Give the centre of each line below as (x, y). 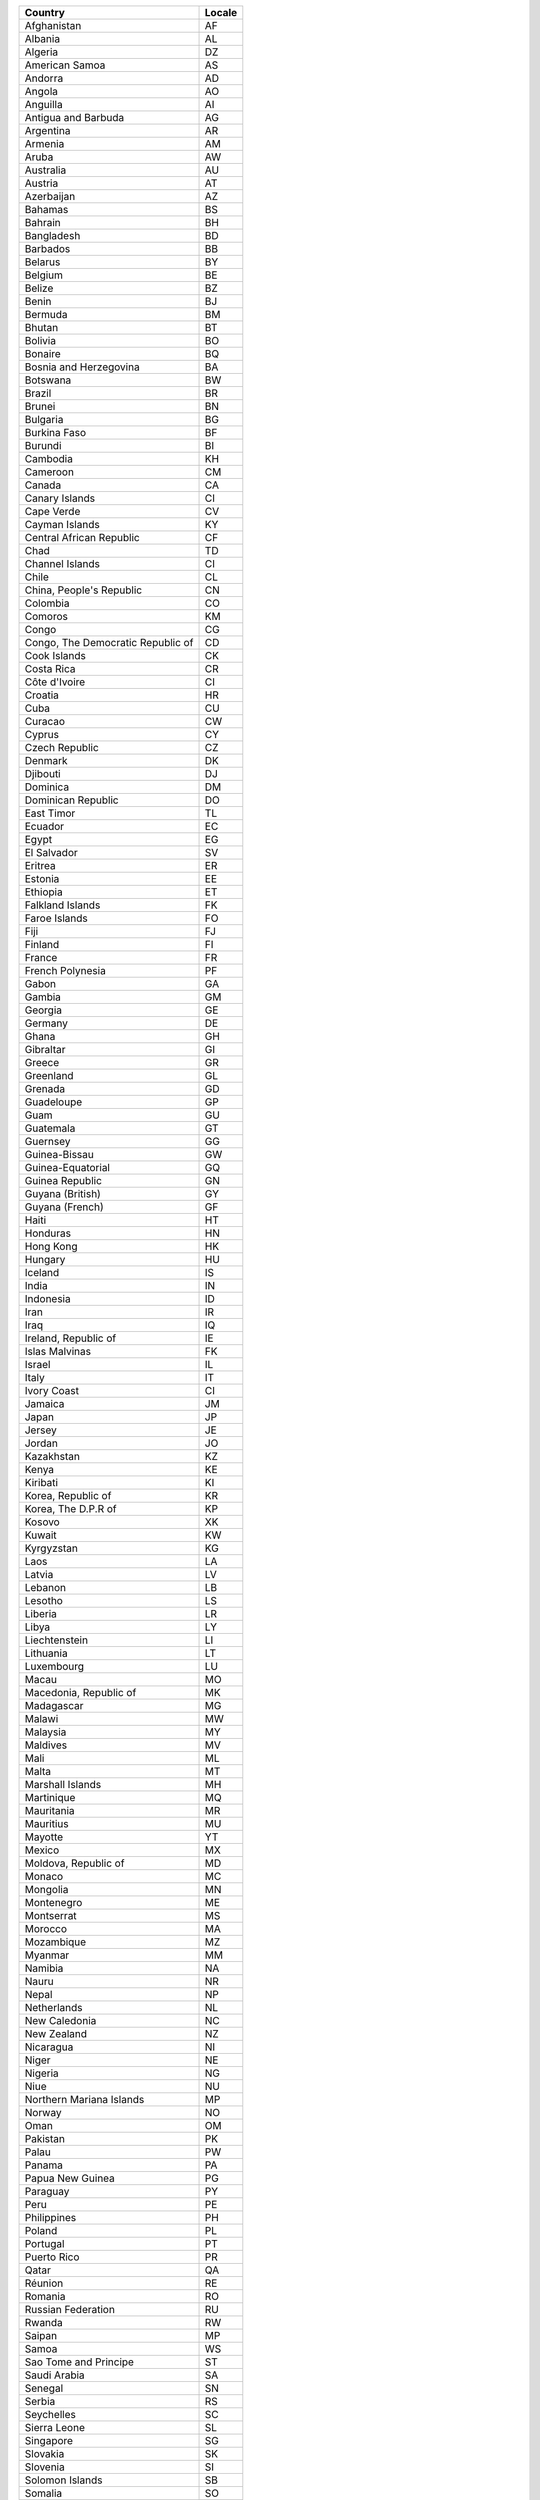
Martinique (50, 1797)
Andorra (44, 78)
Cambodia (49, 458)
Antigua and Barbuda (74, 117)
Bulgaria (44, 419)
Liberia (40, 1613)
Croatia (42, 695)
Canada (43, 485)
